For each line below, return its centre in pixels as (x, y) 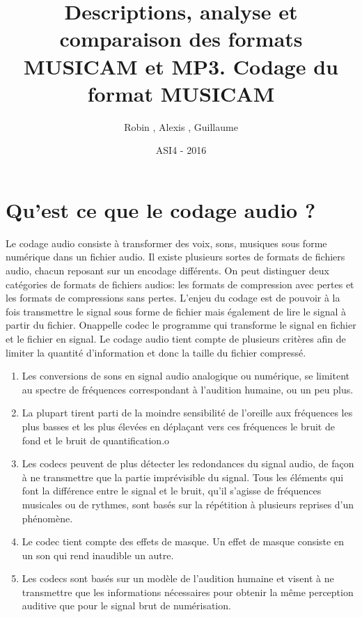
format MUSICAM (181, 93)
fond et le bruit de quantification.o (96, 440)
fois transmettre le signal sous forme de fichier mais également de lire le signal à (176, 311)
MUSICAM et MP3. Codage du (181, 66)
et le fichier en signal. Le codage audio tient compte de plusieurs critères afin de (176, 338)
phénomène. (47, 518)
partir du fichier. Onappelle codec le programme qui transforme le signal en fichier (181, 325)
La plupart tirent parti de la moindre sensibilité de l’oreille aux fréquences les (187, 413)
